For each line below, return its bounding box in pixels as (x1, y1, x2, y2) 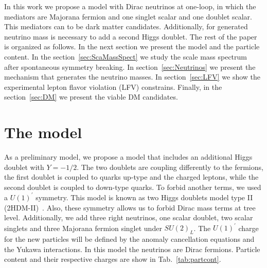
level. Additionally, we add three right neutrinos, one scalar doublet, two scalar (4, 212, 253, 223)
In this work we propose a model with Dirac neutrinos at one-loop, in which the (4, 1, 256, 11)
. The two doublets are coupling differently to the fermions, (77, 161, 263, 172)
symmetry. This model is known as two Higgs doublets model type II (35, 192, 253, 202)
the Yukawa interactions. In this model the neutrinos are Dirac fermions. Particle (4, 243, 260, 254)
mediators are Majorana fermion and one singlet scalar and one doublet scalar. (4, 11, 253, 22)
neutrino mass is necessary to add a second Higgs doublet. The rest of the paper (4, 31, 257, 42)
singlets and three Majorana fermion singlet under (4, 222, 162, 233)
